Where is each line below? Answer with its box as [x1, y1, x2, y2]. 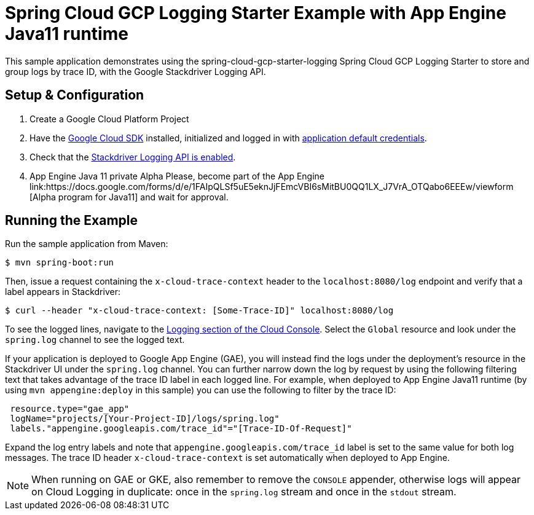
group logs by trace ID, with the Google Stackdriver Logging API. [5, 66, 266, 77]
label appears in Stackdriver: [5, 286, 120, 297]
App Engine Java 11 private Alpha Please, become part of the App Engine [29, 170, 325, 181]
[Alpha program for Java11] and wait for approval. [29, 191, 229, 202]
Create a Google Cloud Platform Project [29, 113, 189, 124]
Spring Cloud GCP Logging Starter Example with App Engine [5, 2, 506, 23]
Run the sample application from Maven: [5, 238, 168, 250]
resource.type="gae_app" [10, 404, 130, 414]
